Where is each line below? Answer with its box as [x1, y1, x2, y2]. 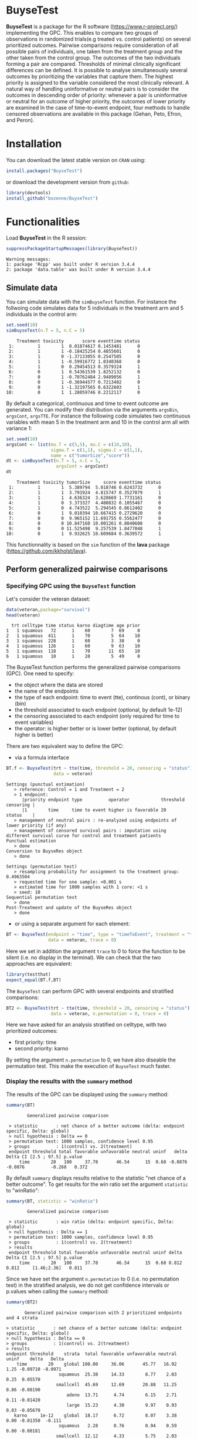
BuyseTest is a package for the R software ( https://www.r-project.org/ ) [6, 23, 178, 30]
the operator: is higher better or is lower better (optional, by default [14, 725, 177, 732]
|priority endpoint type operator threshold [21, 797, 185, 803]
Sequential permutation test [6, 895, 77, 901]
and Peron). [6, 116, 35, 123]
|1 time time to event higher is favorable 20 [21, 807, 167, 813]
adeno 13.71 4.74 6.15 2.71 [66, 1392, 177, 1398]
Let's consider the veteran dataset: [6, 595, 91, 602]
